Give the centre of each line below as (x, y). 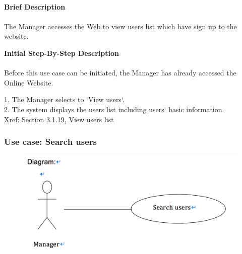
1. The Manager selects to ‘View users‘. (64, 99)
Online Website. (29, 82)
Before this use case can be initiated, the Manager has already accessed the (120, 73)
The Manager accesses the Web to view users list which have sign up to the (120, 26)
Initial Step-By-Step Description (62, 53)
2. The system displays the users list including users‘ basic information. (114, 109)
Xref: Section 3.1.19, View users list (59, 119)
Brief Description (35, 6)
